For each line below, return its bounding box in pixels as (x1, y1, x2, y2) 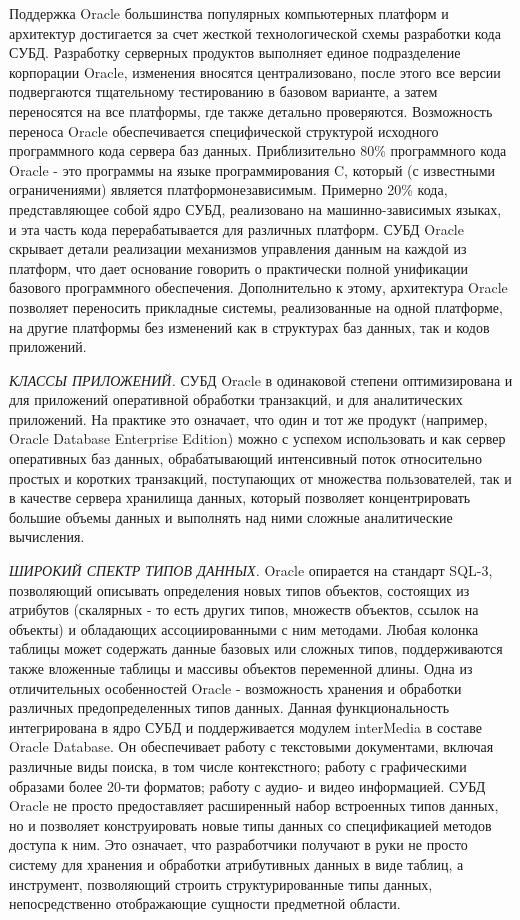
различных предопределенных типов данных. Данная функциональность (9, 697, 450, 718)
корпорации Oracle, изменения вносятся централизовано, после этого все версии (9, 61, 501, 82)
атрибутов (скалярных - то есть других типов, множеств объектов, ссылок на (9, 599, 479, 620)
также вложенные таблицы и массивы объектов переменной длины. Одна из (9, 658, 473, 678)
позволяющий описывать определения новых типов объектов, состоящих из (9, 579, 470, 600)
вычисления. (9, 526, 85, 547)
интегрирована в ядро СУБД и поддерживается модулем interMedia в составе (9, 716, 482, 737)
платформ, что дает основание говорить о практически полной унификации (9, 257, 468, 278)
